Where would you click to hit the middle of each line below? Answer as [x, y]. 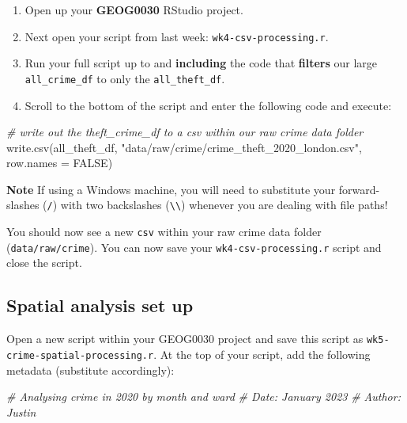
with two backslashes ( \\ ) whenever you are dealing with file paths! [224, 205]
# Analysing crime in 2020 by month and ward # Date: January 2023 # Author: [203, 396]
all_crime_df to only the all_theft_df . [125, 78]
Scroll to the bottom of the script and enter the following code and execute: [208, 105]
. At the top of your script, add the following [262, 354]
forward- [359, 189]
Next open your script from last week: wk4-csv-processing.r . [177, 36]
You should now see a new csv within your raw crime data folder [164, 232]
